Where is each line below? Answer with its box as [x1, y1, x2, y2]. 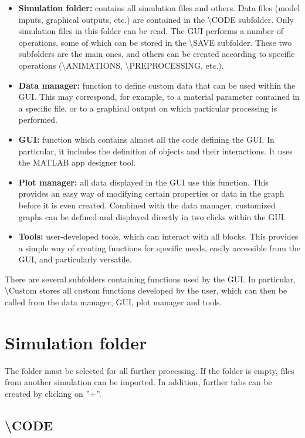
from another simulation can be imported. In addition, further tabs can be [5, 376, 272, 388]
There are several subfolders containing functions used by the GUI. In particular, [5, 272, 296, 285]
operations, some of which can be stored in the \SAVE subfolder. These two [18, 36, 292, 48]
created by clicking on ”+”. [5, 387, 101, 399]
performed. [18, 113, 58, 126]
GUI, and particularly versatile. [18, 253, 132, 265]
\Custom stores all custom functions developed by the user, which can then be [5, 284, 287, 297]
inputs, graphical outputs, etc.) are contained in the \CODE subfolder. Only [18, 13, 294, 25]
